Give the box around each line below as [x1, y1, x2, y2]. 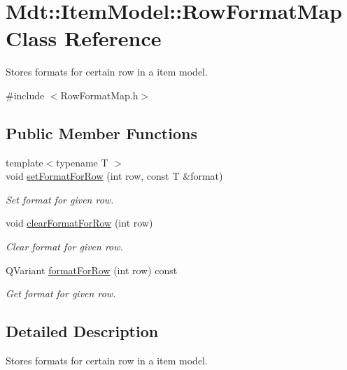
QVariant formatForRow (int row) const [6, 262, 178, 277]
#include [6, 87, 45, 102]
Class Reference [6, 24, 162, 52]
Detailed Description [6, 320, 159, 342]
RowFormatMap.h [60, 87, 139, 102]
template [6, 155, 43, 169]
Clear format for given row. [6, 239, 123, 254]
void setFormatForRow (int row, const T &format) [6, 169, 223, 183]
